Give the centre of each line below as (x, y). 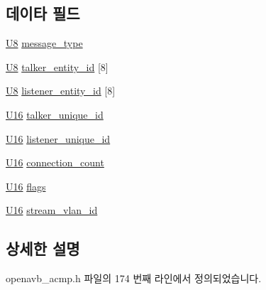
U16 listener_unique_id (58, 138)
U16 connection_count (55, 162)
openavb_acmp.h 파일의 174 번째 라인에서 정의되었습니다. (134, 278)
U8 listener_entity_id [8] (61, 91)
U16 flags (26, 186)
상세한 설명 (43, 248)
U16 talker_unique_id (55, 114)
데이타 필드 (43, 13)
